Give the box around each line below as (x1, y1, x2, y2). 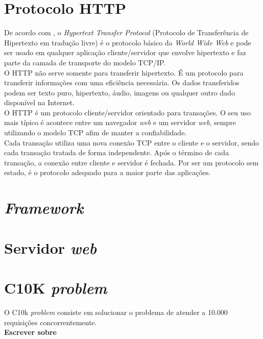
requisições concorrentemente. (4, 317, 97, 327)
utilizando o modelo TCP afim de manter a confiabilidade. (4, 127, 187, 138)
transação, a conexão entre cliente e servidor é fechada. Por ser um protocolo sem (4, 157, 259, 167)
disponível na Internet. (4, 97, 75, 108)
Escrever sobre (4, 327, 57, 337)
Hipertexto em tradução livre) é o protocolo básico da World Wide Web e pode (4, 37, 251, 47)
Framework (4, 197, 84, 219)
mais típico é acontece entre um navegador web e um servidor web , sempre (4, 117, 236, 128)
